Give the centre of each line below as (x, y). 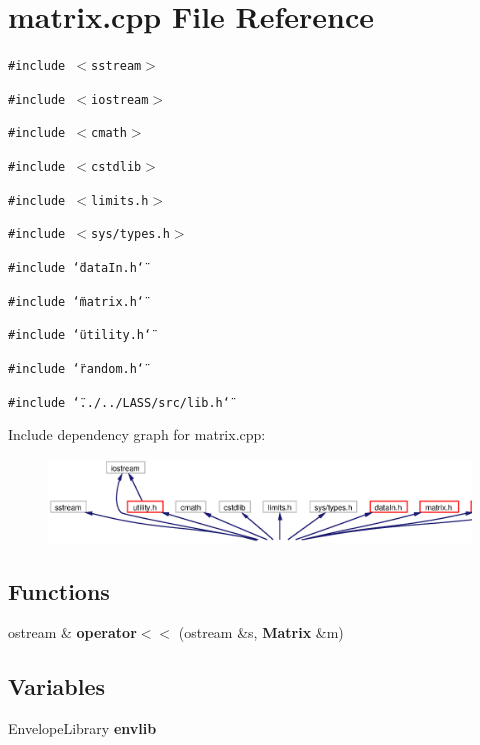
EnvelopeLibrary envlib (82, 728)
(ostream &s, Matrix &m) (261, 632)
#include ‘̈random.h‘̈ (76, 369)
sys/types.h (130, 234)
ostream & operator (72, 632)
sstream (116, 66)
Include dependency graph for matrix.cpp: (137, 434)
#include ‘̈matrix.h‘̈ (76, 301)
